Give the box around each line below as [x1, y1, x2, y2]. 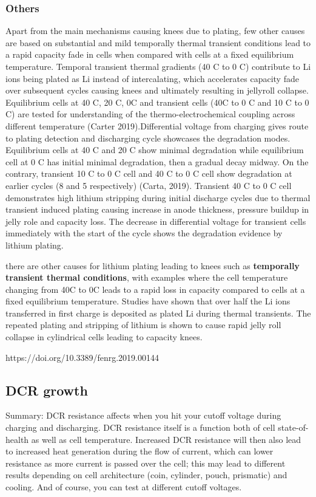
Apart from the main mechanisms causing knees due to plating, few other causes [5, 24, 305, 37]
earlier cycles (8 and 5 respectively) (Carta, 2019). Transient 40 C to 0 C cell [5, 179, 292, 191]
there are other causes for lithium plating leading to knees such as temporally [5, 259, 300, 272]
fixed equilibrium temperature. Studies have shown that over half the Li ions [5, 295, 291, 307]
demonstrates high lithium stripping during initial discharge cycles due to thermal [5, 191, 311, 204]
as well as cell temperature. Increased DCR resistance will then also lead [31, 433, 301, 445]
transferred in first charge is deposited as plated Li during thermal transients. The [5, 306, 311, 319]
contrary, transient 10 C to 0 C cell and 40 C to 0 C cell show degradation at [5, 167, 292, 180]
